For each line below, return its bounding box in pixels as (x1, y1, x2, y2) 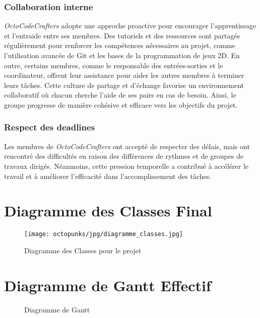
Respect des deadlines (4, 121, 95, 133)
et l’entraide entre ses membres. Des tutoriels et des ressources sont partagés (4, 30, 240, 40)
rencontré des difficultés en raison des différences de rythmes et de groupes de (4, 151, 244, 161)
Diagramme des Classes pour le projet (24, 245, 142, 255)
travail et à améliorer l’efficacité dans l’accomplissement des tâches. (4, 170, 212, 181)
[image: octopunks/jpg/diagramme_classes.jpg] (24, 231, 183, 238)
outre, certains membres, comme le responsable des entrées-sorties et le (4, 60, 223, 70)
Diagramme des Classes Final (4, 200, 212, 221)
